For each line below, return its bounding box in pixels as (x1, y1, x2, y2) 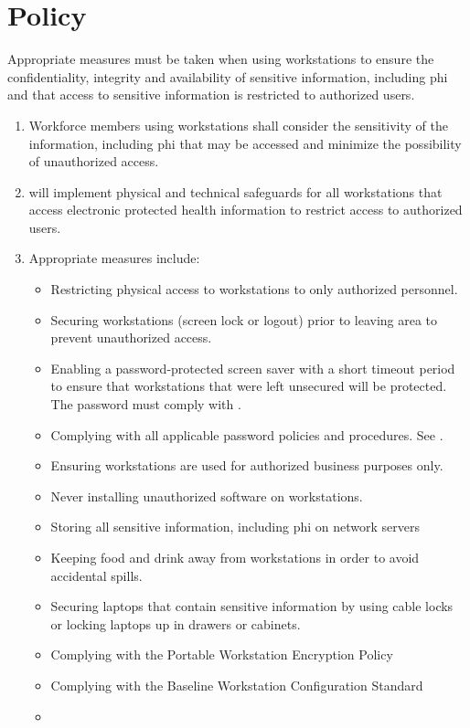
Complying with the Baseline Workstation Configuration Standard (50, 675, 423, 694)
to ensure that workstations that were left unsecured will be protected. (50, 376, 447, 396)
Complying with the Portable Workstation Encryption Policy (50, 645, 393, 664)
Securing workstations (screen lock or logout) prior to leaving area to (50, 310, 438, 329)
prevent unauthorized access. (50, 328, 212, 347)
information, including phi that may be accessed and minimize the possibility (28, 133, 462, 153)
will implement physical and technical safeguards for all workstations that (28, 182, 443, 201)
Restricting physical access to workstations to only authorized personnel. (50, 280, 458, 299)
